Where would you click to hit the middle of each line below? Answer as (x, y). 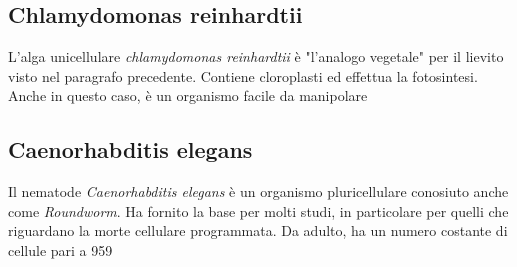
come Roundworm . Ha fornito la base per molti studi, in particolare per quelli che (258, 210)
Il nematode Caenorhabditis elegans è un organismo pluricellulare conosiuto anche (258, 191)
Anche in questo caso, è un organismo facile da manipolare (188, 95)
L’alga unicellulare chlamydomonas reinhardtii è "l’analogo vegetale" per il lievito (256, 56)
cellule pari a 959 (60, 249)
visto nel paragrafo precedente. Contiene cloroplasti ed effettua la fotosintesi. (243, 75)
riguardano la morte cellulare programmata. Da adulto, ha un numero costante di (258, 230)
